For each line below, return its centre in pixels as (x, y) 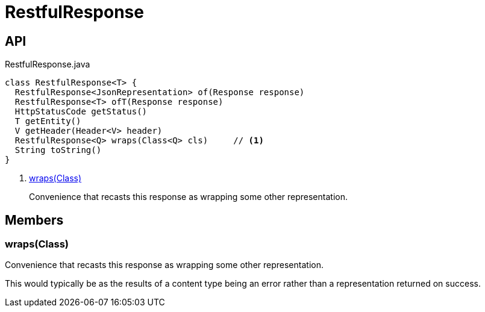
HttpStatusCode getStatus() (81, 112)
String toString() (58, 150)
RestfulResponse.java (48, 64)
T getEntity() (48, 121)
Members (34, 220)
